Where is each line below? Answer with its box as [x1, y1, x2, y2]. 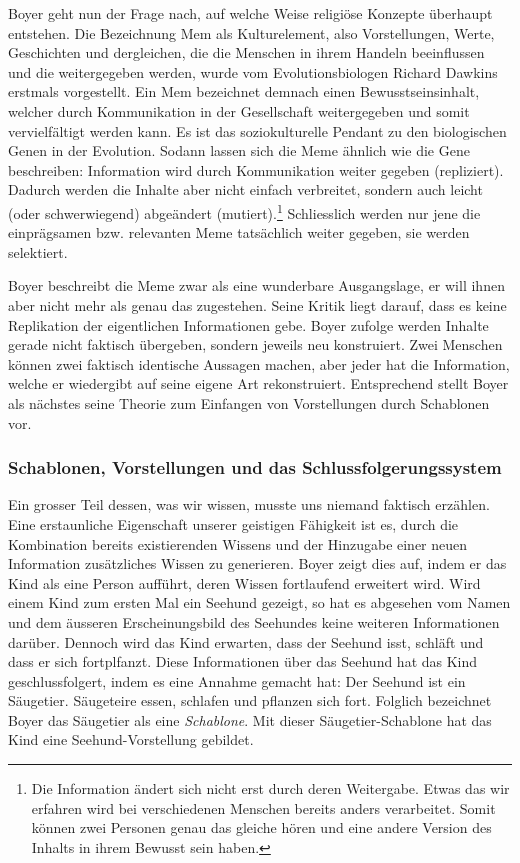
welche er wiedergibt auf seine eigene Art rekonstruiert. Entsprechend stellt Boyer [8, 373, 509, 394]
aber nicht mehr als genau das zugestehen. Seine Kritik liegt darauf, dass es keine [8, 294, 507, 315]
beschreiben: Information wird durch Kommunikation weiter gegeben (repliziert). [8, 159, 504, 180]
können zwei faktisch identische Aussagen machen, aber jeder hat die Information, [8, 353, 510, 374]
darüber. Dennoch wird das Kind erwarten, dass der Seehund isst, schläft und [8, 631, 484, 652]
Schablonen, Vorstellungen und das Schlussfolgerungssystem [8, 455, 502, 480]
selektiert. [8, 241, 68, 262]
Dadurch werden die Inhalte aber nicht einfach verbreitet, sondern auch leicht [8, 179, 483, 200]
